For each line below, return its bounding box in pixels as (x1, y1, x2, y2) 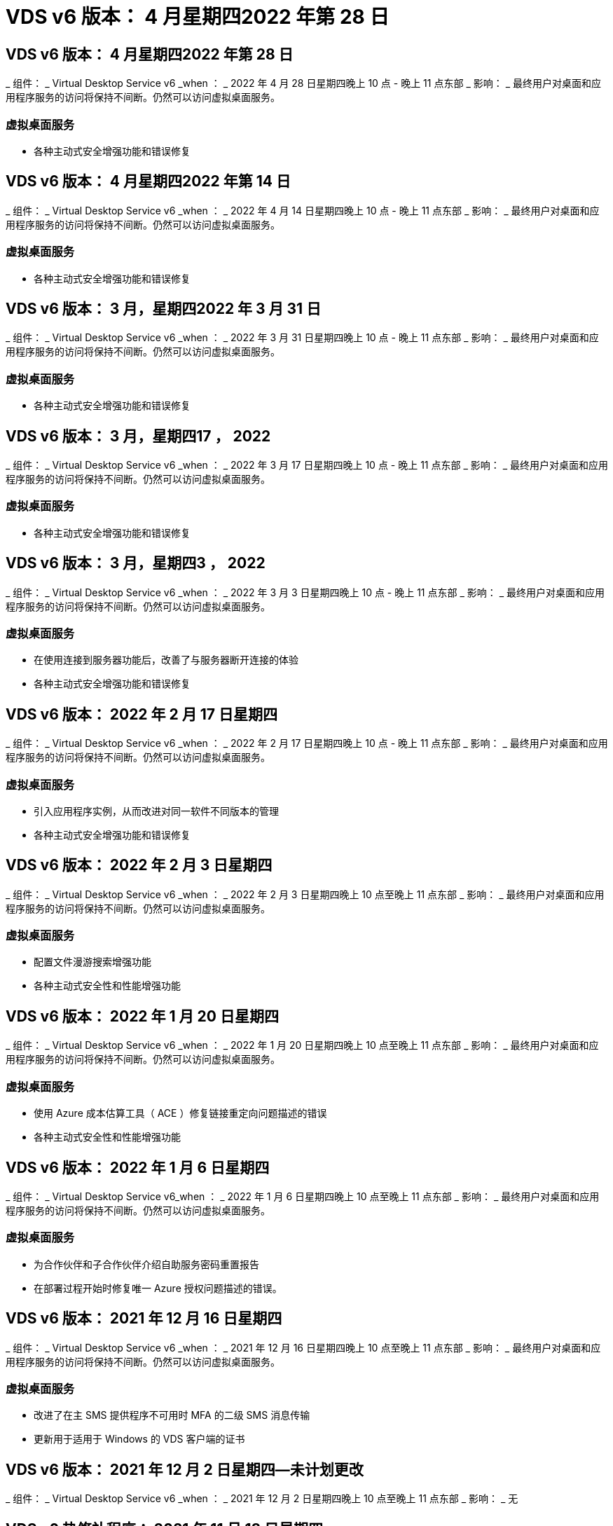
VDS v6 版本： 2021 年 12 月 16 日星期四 (6, 1310, 282, 1328)
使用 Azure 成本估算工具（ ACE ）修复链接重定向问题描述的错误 (34, 1107, 327, 1120)
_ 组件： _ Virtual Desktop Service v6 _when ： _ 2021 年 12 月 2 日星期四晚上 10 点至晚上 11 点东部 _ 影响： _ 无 (6, 1492, 518, 1505)
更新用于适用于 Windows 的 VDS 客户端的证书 (34, 1433, 245, 1445)
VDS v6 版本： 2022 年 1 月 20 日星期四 (6, 1007, 279, 1025)
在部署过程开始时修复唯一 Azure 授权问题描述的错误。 (34, 1281, 282, 1294)
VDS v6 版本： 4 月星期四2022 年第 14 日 (6, 172, 291, 191)
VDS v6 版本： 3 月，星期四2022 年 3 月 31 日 (6, 299, 322, 317)
